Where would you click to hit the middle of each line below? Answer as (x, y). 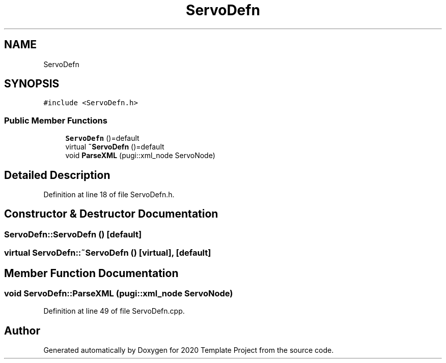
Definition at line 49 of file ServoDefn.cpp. (114, 311)
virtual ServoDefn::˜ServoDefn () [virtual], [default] (108, 253)
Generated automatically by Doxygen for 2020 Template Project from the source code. (189, 350)
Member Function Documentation (91, 273)
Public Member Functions (56, 120)
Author (22, 330)
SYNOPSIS (32, 84)
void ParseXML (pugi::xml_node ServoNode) (140, 156)
